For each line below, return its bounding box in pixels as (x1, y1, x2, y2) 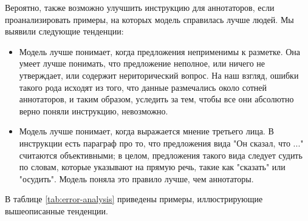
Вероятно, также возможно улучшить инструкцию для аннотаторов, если (5, 1, 275, 13)
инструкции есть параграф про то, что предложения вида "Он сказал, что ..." (19, 136, 304, 149)
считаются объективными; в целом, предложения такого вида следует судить (19, 148, 303, 161)
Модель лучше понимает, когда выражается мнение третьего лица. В (19, 125, 274, 137)
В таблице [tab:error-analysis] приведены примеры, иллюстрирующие (5, 193, 263, 205)
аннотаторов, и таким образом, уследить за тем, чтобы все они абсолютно (19, 93, 294, 105)
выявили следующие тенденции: (5, 25, 124, 38)
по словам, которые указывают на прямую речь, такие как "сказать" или (19, 160, 286, 173)
